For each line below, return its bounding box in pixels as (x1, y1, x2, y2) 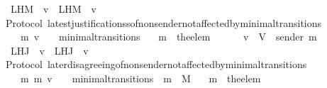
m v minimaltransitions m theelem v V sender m (20, 29, 317, 44)
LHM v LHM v (10, 1, 96, 16)
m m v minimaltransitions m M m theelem (20, 70, 261, 85)
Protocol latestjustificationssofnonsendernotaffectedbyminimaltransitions (5, 15, 322, 30)
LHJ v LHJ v (10, 43, 89, 57)
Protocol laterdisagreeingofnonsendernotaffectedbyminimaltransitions (5, 57, 307, 72)
